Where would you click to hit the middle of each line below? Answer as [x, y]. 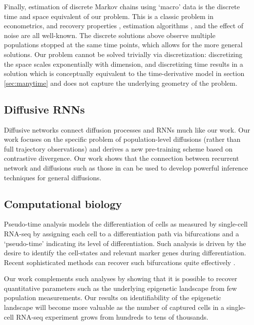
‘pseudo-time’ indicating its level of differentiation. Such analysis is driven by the [125, 243]
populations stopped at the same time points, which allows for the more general [123, 45]
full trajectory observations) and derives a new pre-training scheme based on [118, 148]
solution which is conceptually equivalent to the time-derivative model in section [124, 73]
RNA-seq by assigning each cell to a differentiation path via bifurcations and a [122, 233]
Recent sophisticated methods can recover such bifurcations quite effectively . [120, 262]
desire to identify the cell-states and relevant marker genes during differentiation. [125, 253]
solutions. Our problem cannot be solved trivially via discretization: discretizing [123, 54]
